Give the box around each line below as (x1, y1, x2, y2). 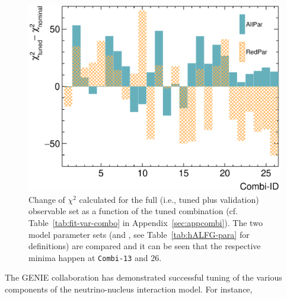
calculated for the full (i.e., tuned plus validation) (79, 193, 259, 205)
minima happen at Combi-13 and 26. (28, 251, 162, 263)
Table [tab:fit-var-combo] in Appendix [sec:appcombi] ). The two (28, 217, 263, 229)
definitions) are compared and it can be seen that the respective (28, 240, 261, 252)
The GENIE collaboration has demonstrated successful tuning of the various (5, 271, 282, 284)
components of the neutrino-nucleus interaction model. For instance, (5, 283, 253, 295)
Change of (28, 193, 65, 205)
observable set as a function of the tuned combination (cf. (28, 205, 238, 217)
